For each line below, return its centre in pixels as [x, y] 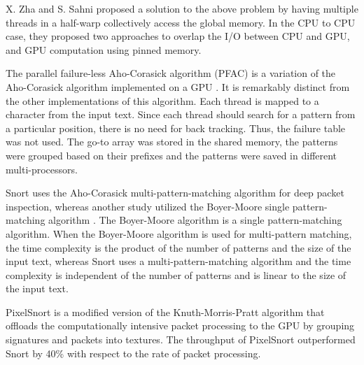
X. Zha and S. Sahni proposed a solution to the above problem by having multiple [182, 8]
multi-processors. [42, 169]
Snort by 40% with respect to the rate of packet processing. [133, 353]
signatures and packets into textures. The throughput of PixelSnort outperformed [181, 339]
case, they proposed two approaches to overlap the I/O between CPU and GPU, [178, 36]
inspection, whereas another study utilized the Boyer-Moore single [148, 206]
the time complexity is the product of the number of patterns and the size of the [178, 247]
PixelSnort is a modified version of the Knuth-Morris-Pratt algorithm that [165, 312]
